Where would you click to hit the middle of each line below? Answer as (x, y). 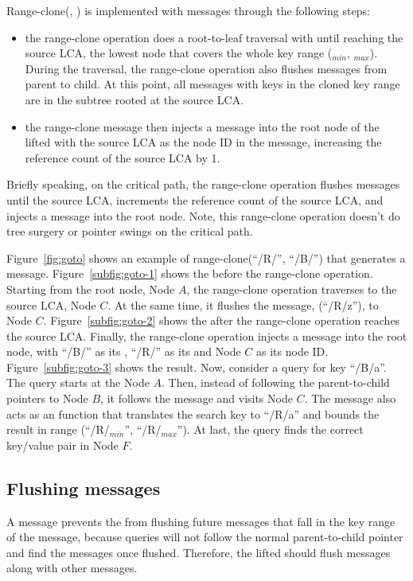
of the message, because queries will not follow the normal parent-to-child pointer (205, 537)
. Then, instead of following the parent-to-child (276, 382)
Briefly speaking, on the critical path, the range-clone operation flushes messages (203, 184)
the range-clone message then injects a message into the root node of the (202, 126)
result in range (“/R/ (58, 429)
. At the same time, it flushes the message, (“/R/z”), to (243, 304)
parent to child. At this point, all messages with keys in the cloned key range (212, 84)
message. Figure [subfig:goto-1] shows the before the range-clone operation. (190, 273)
